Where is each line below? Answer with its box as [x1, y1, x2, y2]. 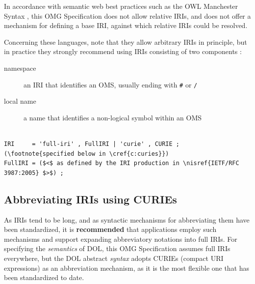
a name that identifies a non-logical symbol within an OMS [24, 112, 202, 122]
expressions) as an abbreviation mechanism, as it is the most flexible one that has [4, 262, 250, 273]
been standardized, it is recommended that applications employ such [4, 224, 217, 234]
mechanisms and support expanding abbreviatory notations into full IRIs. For [4, 233, 237, 244]
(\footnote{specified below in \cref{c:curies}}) [4, 150, 169, 157]
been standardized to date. [4, 272, 84, 283]
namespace [4, 62, 36, 73]
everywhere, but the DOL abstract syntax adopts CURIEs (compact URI [4, 253, 224, 263]
